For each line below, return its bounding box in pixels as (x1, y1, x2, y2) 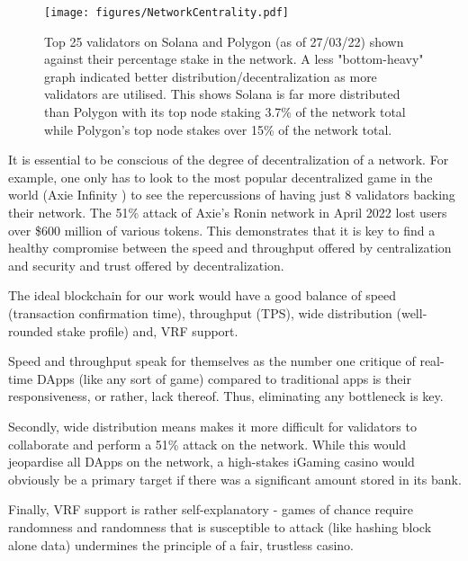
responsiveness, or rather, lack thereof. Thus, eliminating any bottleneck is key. (8, 387, 444, 405)
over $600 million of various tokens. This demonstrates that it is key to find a (8, 220, 436, 239)
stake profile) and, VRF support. (57, 321, 238, 340)
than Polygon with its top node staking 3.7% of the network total (44, 102, 406, 121)
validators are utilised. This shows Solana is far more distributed (44, 85, 400, 103)
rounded (8, 321, 53, 340)
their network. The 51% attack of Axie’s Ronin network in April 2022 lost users (8, 203, 447, 221)
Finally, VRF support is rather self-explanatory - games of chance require (8, 500, 413, 519)
